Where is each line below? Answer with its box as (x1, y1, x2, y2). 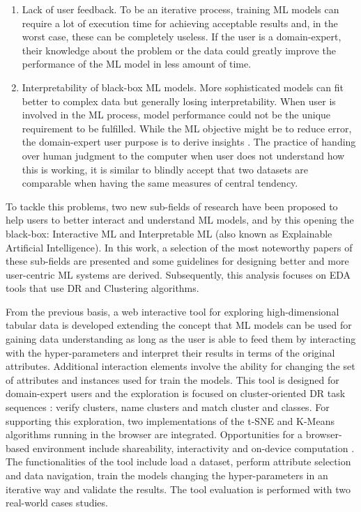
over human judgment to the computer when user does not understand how (22, 148, 345, 162)
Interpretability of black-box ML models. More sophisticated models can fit (22, 79, 344, 94)
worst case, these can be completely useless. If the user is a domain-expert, (22, 29, 341, 44)
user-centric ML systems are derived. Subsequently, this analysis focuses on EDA (6, 267, 351, 281)
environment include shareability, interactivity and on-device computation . (32, 440, 355, 455)
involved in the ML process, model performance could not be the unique (22, 107, 331, 122)
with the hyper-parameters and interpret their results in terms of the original (6, 345, 335, 359)
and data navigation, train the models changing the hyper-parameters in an (6, 468, 328, 482)
